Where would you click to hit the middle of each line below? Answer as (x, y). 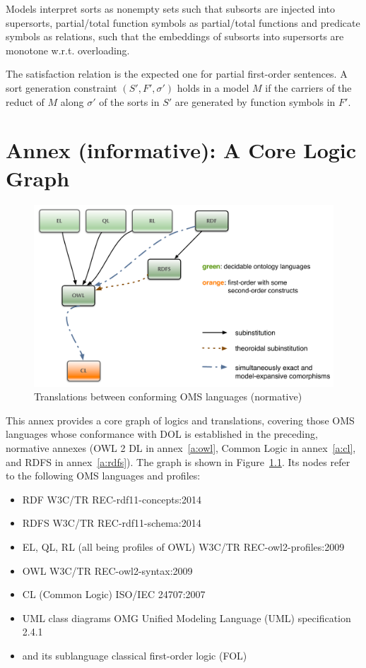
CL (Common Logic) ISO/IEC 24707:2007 (114, 594)
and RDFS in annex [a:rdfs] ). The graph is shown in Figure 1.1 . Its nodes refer (178, 461)
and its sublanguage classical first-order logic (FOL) (135, 655)
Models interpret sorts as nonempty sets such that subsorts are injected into (171, 8)
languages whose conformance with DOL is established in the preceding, (162, 434)
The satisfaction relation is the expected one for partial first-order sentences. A (177, 74)
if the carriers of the (308, 87)
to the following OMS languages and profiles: (103, 476)
